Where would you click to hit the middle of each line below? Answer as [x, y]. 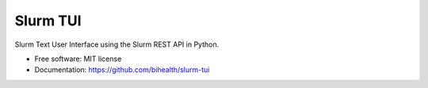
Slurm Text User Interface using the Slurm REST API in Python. [117, 44]
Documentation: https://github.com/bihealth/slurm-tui [122, 70]
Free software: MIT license [78, 59]
